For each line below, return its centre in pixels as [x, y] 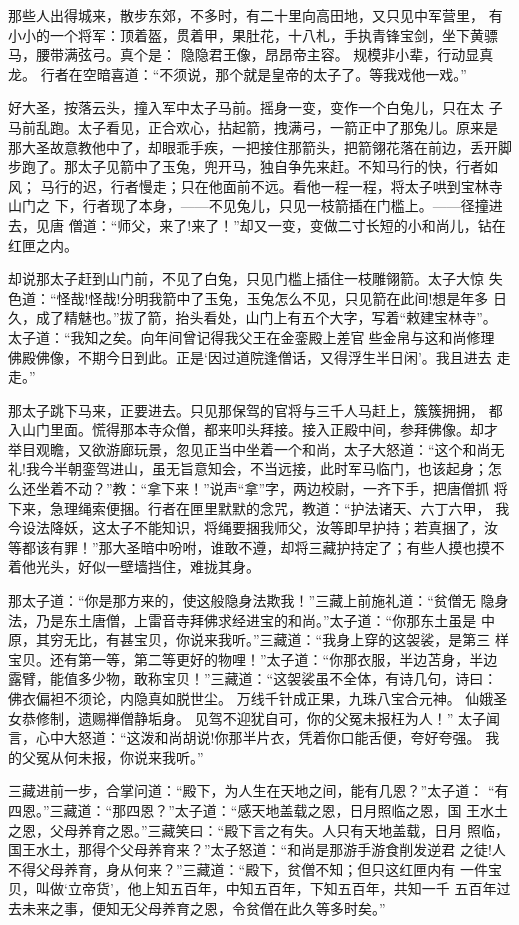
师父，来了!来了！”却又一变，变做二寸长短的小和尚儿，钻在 [311, 224]
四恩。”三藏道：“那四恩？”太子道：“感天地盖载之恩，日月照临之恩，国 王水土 [258, 809]
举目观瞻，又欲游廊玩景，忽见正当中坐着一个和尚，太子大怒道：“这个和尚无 [256, 448]
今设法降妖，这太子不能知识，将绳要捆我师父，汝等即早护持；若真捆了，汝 [253, 527]
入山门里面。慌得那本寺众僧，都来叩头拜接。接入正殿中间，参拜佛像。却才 [253, 429]
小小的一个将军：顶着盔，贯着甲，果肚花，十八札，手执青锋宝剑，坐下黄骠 [253, 34]
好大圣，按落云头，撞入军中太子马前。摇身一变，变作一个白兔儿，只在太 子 [255, 107]
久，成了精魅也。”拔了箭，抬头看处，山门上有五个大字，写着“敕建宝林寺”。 [252, 317]
